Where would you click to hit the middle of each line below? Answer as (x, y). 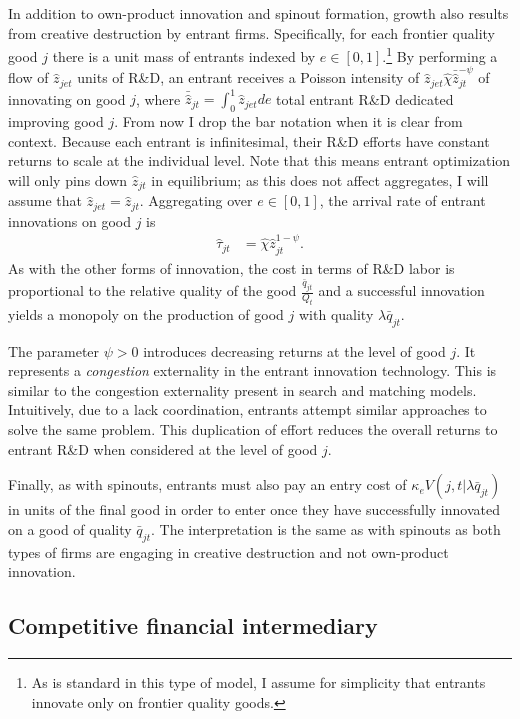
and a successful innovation (401, 290)
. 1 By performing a (440, 54)
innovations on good (69, 220)
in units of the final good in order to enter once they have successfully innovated (254, 509)
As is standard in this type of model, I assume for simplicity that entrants (258, 682)
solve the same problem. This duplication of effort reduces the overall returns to (253, 429)
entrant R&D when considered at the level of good (163, 448)
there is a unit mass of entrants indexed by (184, 55)
